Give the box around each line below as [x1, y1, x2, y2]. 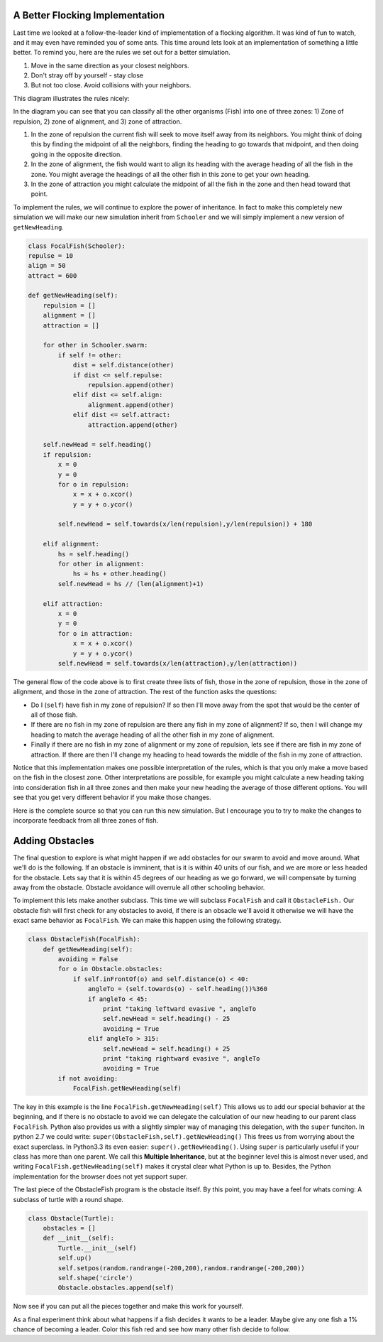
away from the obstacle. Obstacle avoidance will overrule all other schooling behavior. [13, 883, 265, 892]
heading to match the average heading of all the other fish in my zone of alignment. [30, 730, 274, 739]
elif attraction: [43, 600, 104, 607]
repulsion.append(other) [87, 381, 174, 389]
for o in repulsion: [57, 480, 130, 488]
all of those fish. [30, 710, 78, 719]
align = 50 [28, 261, 66, 270]
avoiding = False [57, 956, 118, 963]
